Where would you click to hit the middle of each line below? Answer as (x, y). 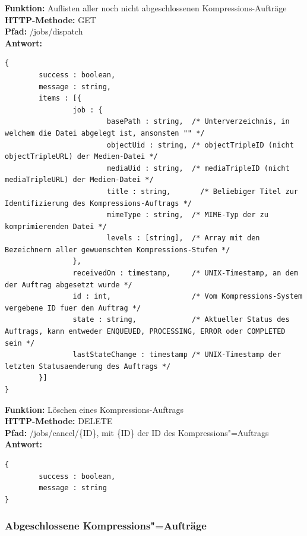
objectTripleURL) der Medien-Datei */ (81, 157)
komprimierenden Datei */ (56, 226)
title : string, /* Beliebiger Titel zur (202, 191)
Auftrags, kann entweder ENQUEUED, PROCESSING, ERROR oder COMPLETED (145, 332)
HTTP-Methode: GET (50, 19)
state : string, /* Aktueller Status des (181, 320)
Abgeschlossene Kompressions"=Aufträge (106, 526)
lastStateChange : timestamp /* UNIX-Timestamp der (177, 355)
